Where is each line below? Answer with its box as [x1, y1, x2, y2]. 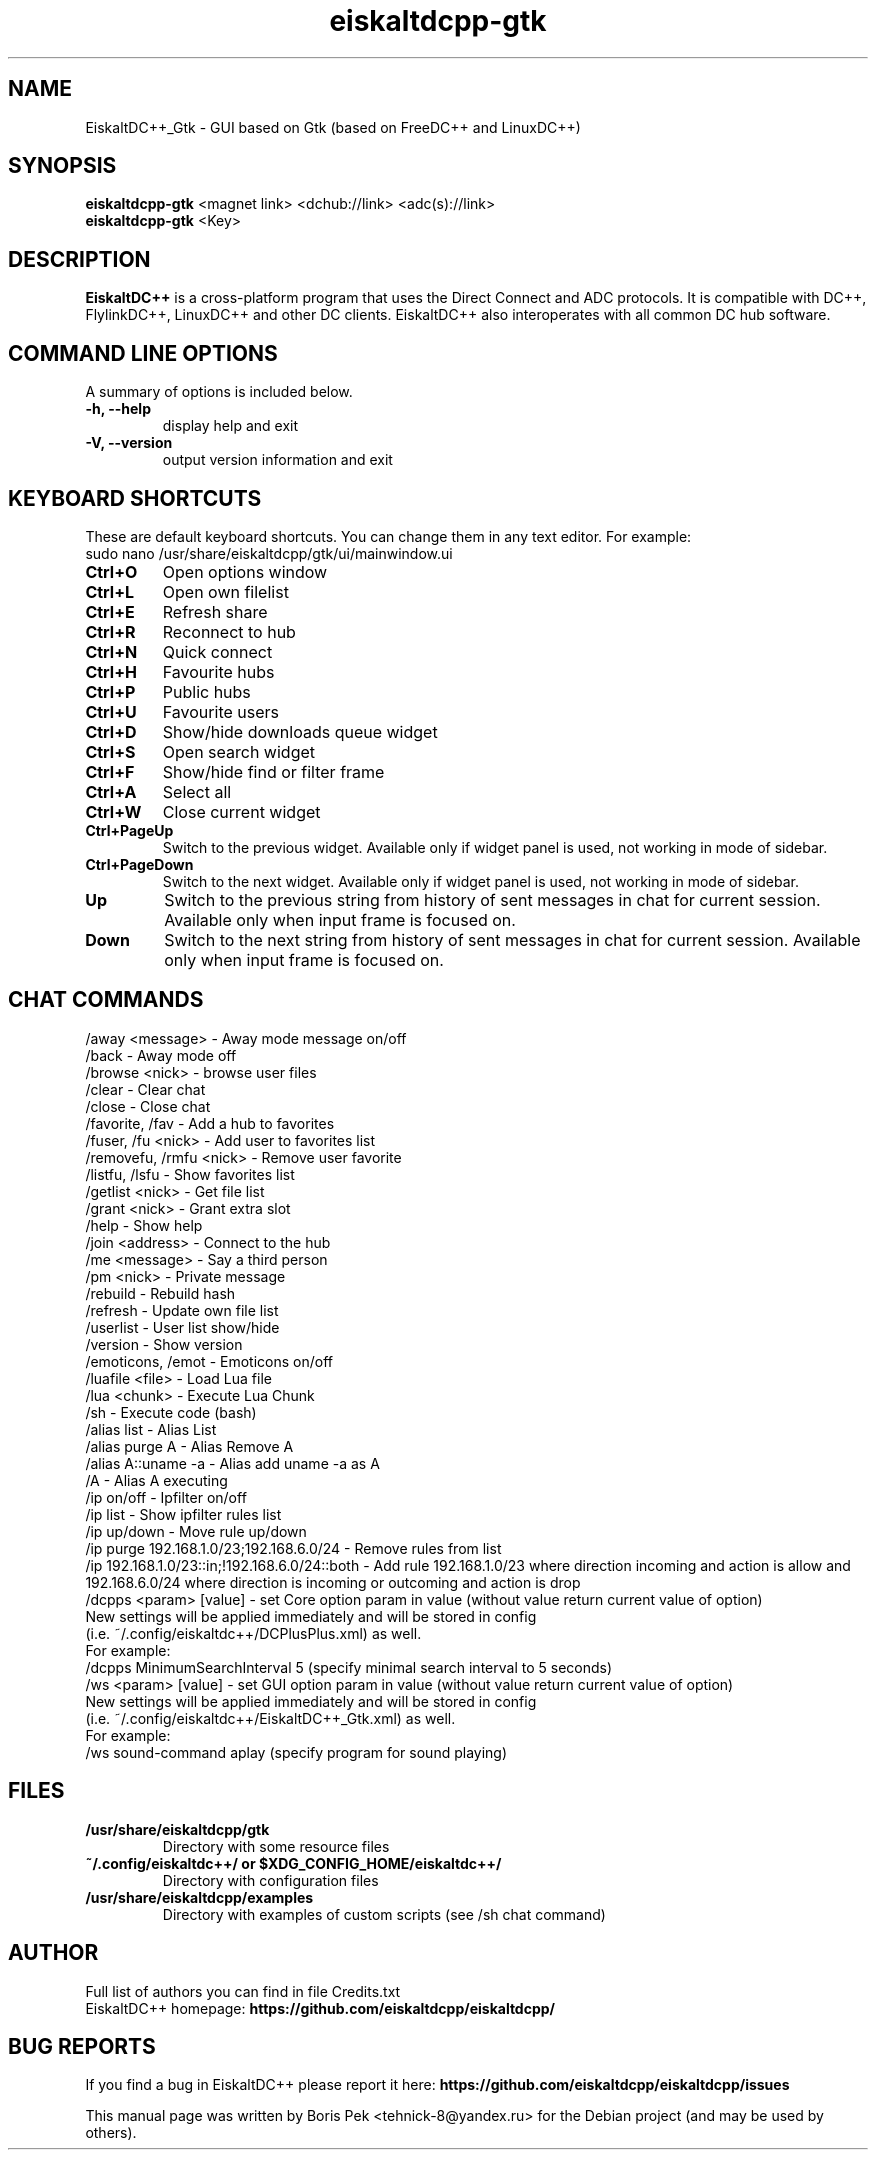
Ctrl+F [85, 761, 135, 782]
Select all [162, 781, 232, 802]
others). [85, 2124, 137, 2142]
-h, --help [85, 400, 151, 418]
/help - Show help [85, 1216, 203, 1234]
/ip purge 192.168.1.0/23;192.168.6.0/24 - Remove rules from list [85, 1539, 502, 1557]
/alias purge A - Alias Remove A [85, 1437, 294, 1455]
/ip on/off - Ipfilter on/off [85, 1488, 247, 1506]
